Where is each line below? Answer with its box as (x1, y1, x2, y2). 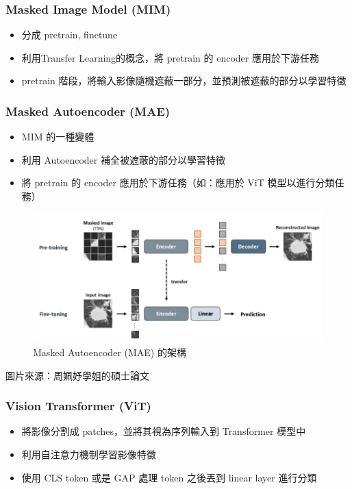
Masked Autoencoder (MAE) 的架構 (33, 344, 186, 359)
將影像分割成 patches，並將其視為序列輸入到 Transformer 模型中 (21, 424, 306, 438)
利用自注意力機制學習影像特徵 (21, 447, 156, 461)
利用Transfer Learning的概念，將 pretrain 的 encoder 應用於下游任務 (21, 50, 319, 64)
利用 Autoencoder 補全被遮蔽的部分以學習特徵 (21, 152, 225, 166)
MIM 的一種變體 (21, 129, 95, 144)
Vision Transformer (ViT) (5, 397, 151, 414)
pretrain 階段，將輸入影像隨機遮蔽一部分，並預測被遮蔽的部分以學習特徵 (21, 73, 347, 88)
